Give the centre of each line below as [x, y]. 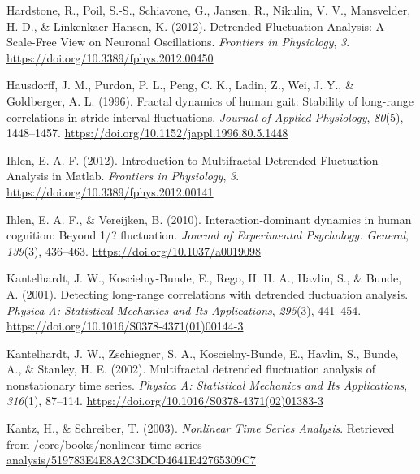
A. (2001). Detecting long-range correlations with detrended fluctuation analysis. [208, 293]
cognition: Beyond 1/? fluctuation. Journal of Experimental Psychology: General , [208, 235]
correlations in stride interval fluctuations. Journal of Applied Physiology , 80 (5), [205, 116]
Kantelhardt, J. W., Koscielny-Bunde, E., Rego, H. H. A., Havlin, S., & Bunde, [204, 278]
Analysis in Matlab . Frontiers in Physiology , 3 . [123, 176]
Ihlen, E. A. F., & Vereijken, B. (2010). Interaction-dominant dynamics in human [209, 219]
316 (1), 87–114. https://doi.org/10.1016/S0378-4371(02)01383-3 [165, 401]
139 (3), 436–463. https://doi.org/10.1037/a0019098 [134, 250]
